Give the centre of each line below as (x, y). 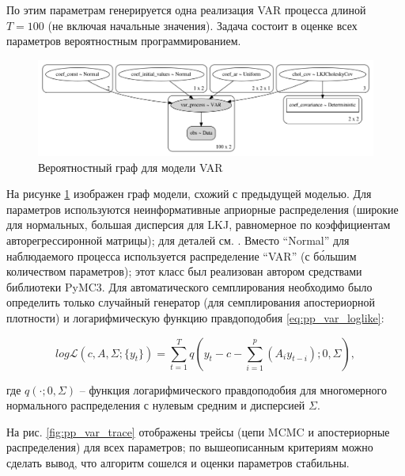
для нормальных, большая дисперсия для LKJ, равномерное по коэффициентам (199, 225)
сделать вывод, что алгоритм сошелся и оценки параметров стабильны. (178, 463)
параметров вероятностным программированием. (124, 41)
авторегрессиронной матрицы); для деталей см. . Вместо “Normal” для (178, 240)
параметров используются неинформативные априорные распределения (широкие (202, 209)
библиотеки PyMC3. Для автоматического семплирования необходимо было (189, 286)
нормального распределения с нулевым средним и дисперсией (156, 405)
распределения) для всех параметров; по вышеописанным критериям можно (190, 447)
